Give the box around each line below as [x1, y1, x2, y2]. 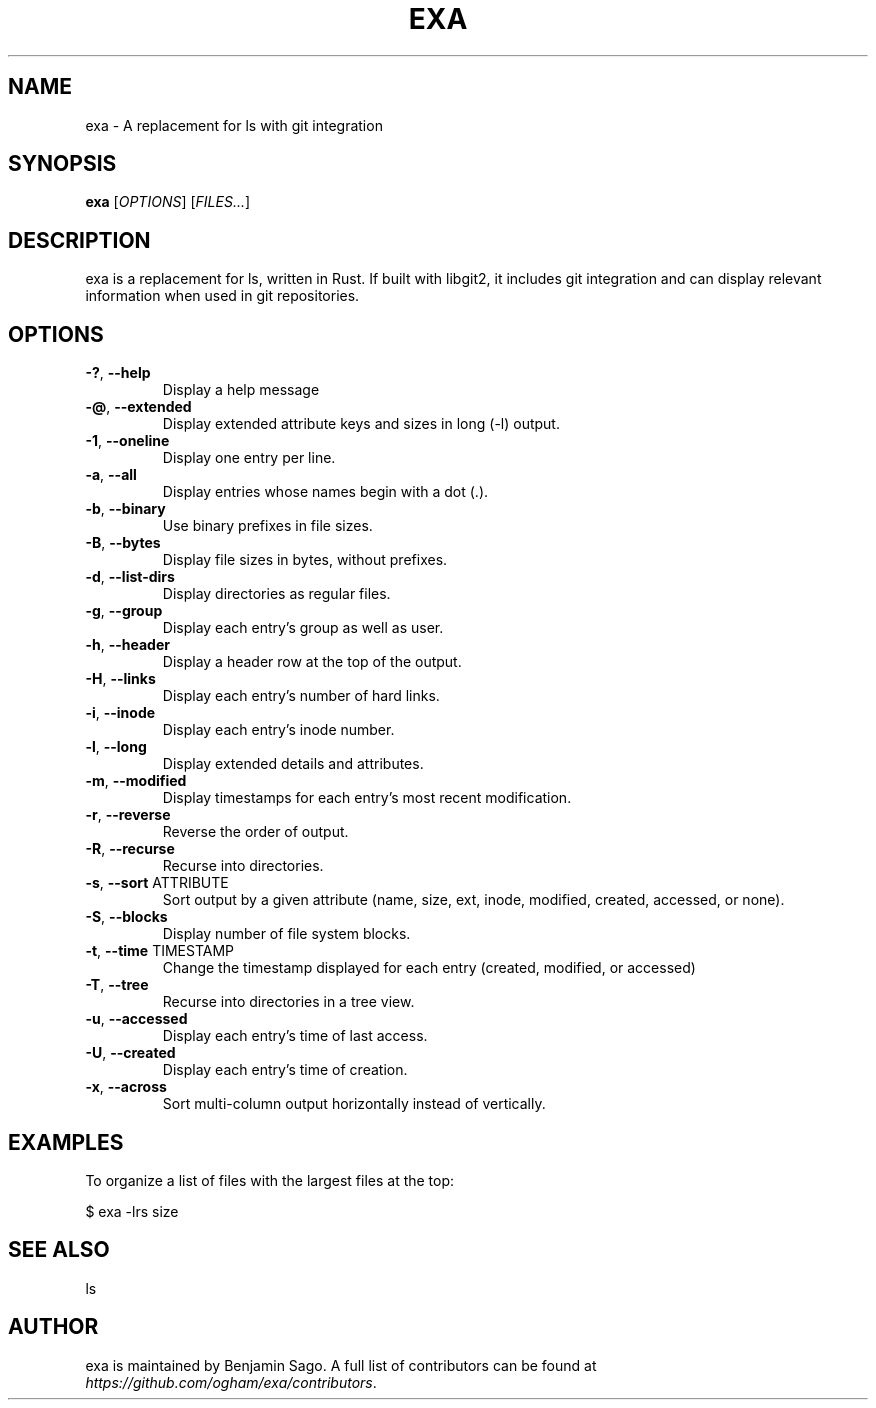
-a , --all [85, 466, 137, 484]
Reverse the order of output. [162, 823, 349, 841]
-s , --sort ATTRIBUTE [85, 874, 229, 892]
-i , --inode [85, 704, 156, 722]
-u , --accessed [85, 1010, 188, 1028]
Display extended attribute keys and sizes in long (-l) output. [162, 415, 560, 433]
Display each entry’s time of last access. [162, 1027, 428, 1045]
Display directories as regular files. [162, 585, 391, 603]
